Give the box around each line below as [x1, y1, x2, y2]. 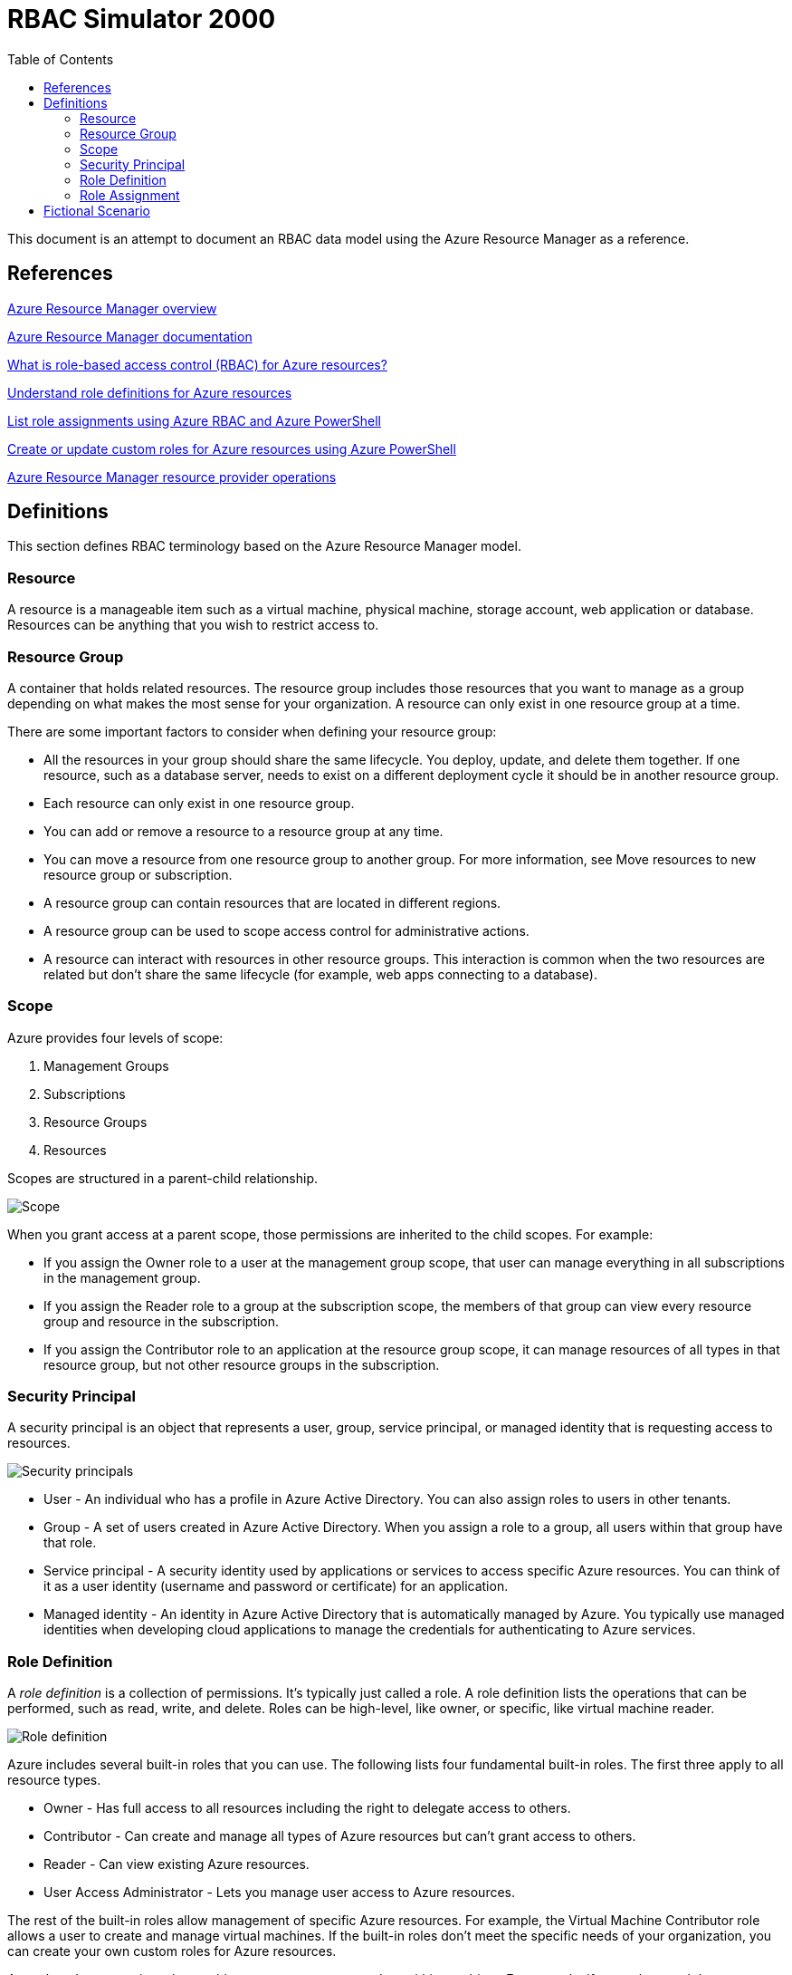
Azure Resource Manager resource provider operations [7, 468, 337, 485]
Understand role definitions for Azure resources [7, 384, 292, 400]
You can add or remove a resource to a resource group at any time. [43, 823, 444, 839]
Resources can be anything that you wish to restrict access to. [7, 617, 379, 633]
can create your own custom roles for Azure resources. [7, 1943, 337, 1960]
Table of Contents [7, 51, 114, 67]
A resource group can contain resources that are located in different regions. [43, 894, 501, 910]
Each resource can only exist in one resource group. [43, 795, 355, 811]
